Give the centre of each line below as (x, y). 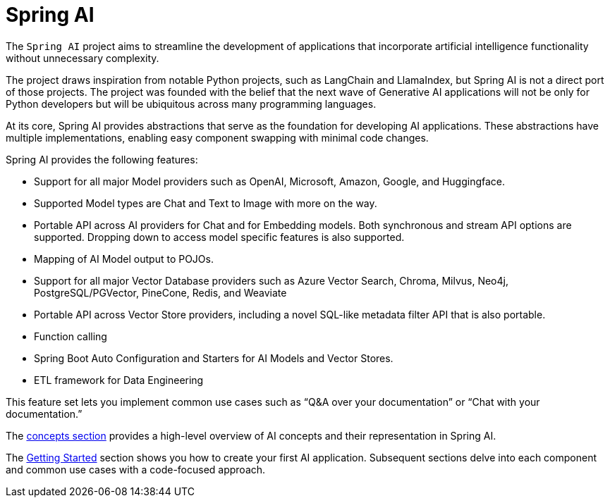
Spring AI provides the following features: (102, 159)
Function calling (71, 336)
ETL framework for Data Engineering (119, 380)
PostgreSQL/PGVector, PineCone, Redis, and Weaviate (160, 292)
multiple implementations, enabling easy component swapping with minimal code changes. (217, 137)
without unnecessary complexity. (83, 58)
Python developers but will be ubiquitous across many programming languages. (191, 104)
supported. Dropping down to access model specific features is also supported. (219, 237)
